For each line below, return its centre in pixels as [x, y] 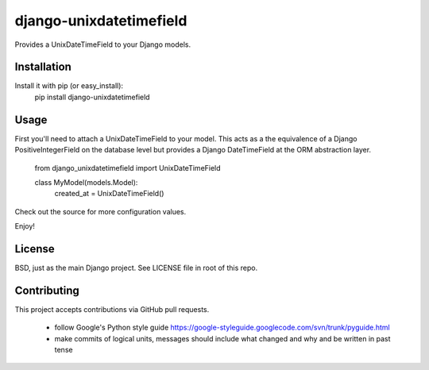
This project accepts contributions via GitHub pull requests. [112, 309]
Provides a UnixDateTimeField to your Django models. [102, 44]
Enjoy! [25, 226]
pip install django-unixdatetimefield [92, 97]
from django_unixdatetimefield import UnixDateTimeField [128, 168]
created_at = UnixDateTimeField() [109, 194]
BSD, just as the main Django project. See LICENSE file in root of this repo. [136, 268]
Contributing [47, 290]
